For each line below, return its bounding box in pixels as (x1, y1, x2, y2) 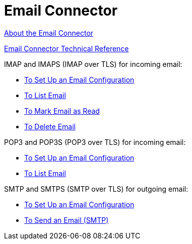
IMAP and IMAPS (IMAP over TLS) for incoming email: (4, 59, 182, 68)
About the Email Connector (4, 28, 94, 37)
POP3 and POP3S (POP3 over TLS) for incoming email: (4, 137, 186, 146)
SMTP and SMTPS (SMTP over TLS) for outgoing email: (4, 184, 188, 193)
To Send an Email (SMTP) (24, 215, 109, 224)
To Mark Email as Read (24, 106, 100, 115)
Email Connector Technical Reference (4, 44, 129, 53)
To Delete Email (24, 122, 76, 131)
